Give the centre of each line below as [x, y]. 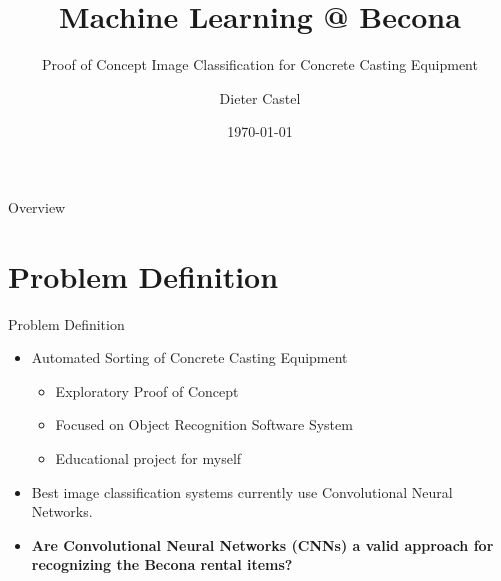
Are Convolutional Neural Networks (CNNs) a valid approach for [262, 544]
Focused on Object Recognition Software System [204, 424]
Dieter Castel [260, 97]
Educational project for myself [148, 458]
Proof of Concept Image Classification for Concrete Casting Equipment [260, 64]
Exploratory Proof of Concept [147, 390]
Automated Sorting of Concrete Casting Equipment [189, 357]
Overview [37, 206]
